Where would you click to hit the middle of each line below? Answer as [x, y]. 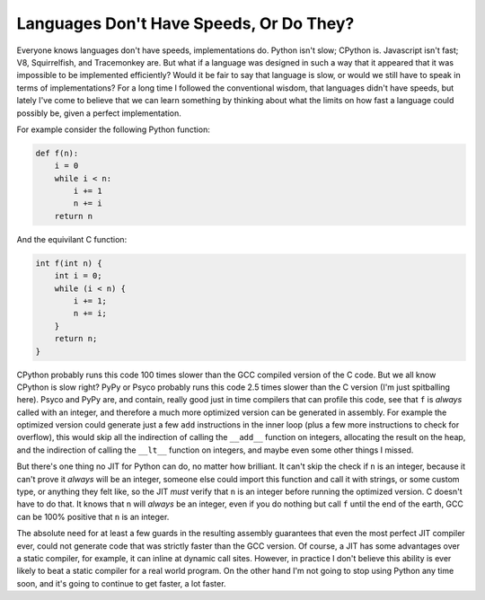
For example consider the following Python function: [113, 129]
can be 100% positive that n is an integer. [93, 516]
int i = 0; [78, 276]
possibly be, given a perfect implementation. [99, 113]
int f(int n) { [69, 263]
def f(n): [57, 153]
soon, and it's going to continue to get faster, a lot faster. [121, 583]
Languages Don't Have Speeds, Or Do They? [185, 23]
